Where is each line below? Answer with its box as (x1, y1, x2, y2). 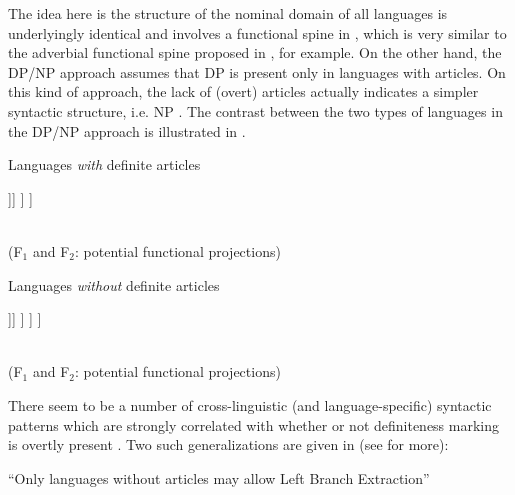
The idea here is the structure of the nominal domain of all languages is (8, 3, 448, 23)
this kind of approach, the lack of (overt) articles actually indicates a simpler (8, 81, 479, 102)
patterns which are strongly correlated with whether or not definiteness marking (8, 414, 500, 435)
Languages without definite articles (8, 274, 220, 295)
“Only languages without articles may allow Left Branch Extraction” (8, 467, 430, 488)
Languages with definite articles (8, 154, 201, 175)
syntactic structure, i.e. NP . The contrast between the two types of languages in (8, 100, 503, 121)
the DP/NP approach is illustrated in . (8, 120, 246, 141)
